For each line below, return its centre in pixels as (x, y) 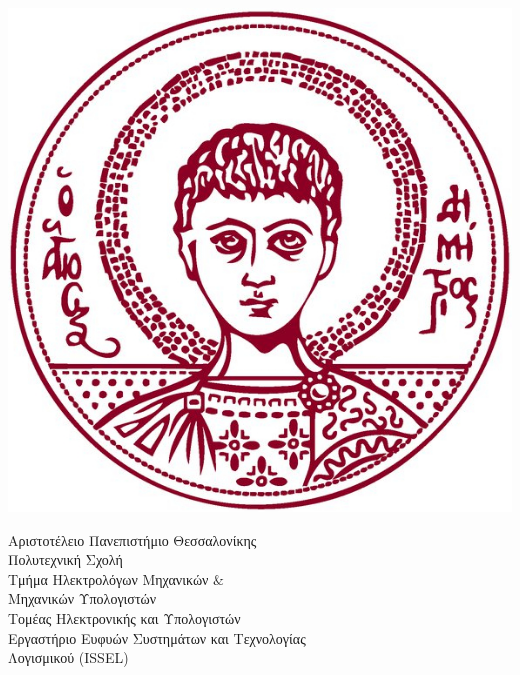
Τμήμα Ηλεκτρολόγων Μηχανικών (108, 578)
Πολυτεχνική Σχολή (65, 559)
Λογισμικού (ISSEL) (68, 657)
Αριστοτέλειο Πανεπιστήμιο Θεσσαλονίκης (132, 539)
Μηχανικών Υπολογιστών (82, 598)
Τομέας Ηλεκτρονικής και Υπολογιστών (124, 617)
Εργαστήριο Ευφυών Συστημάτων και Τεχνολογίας (157, 637)
